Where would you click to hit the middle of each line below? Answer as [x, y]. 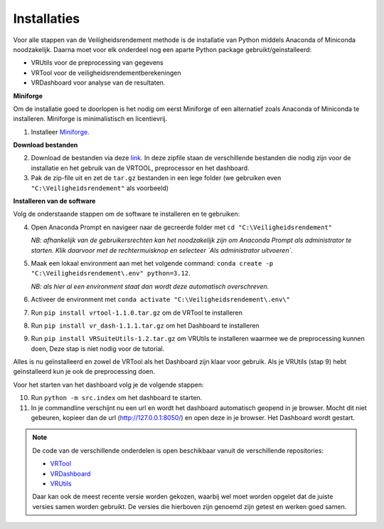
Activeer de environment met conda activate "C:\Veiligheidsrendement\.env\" [161, 300]
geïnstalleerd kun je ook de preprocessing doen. [84, 372]
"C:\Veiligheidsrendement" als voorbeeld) [100, 188]
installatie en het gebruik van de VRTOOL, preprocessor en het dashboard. [140, 168]
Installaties [47, 19]
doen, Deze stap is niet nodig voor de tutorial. [98, 348]
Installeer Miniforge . [60, 132]
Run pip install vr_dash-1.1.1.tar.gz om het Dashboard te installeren [145, 325]
